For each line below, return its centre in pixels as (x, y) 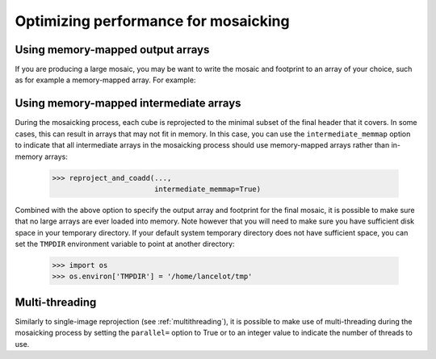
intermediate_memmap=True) (208, 189)
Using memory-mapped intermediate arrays (128, 104)
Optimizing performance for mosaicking (152, 21)
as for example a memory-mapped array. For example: (105, 80)
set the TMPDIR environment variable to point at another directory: (125, 244)
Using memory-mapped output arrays (112, 50)
